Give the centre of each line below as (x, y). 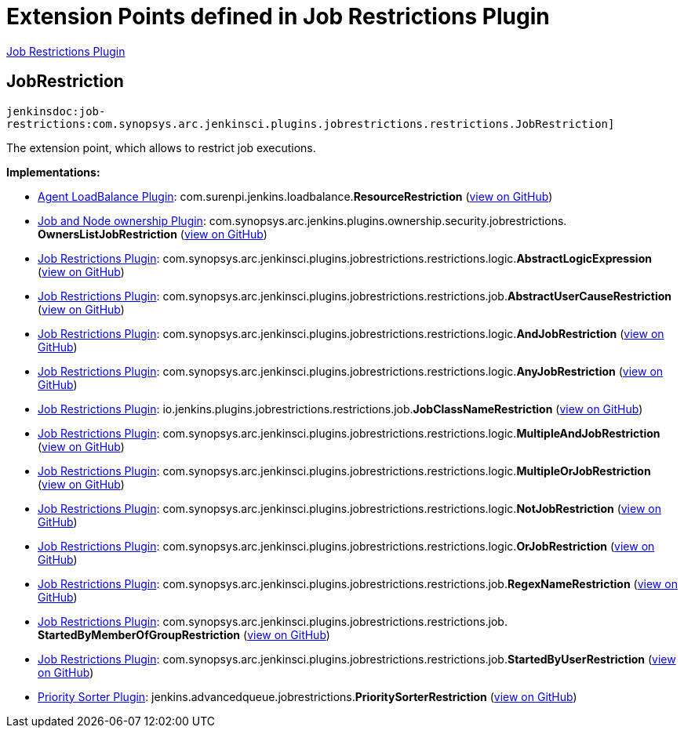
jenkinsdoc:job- (56, 111)
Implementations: (53, 172)
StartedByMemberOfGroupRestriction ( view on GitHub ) (184, 634)
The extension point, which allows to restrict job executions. (161, 147)
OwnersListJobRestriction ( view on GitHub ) (153, 234)
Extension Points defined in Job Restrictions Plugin (278, 16)
